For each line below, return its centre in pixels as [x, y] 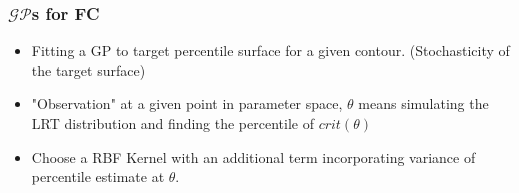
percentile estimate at [98, 176]
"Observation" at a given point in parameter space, [187, 103]
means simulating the [423, 103]
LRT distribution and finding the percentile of [172, 123]
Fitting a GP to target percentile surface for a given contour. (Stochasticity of [270, 50]
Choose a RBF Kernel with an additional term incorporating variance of [253, 156]
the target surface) [88, 69]
